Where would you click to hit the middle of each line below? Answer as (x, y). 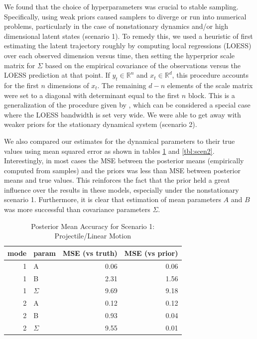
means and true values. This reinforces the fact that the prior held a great (117, 180)
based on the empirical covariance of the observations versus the (143, 65)
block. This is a (211, 95)
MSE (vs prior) (151, 253)
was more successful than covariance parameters (77, 209)
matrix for (20, 65)
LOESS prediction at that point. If (57, 75)
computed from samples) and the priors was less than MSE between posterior (122, 170)
